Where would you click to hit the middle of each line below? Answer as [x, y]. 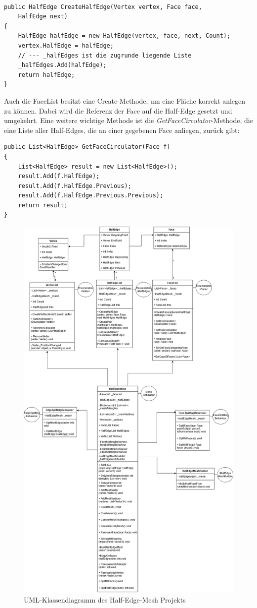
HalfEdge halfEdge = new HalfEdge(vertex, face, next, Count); [124, 36]
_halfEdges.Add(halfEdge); [62, 65]
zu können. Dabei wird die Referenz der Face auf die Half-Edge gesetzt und [118, 110]
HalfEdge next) [43, 17]
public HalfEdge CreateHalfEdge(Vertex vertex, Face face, [103, 7]
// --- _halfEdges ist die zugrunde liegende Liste [105, 55]
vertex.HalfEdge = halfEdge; [66, 45]
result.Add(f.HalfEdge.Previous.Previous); [91, 196]
